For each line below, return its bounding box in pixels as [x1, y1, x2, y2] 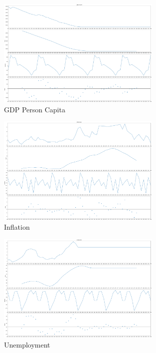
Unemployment [4, 339, 50, 350]
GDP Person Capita [4, 104, 65, 114]
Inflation [4, 222, 30, 232]
